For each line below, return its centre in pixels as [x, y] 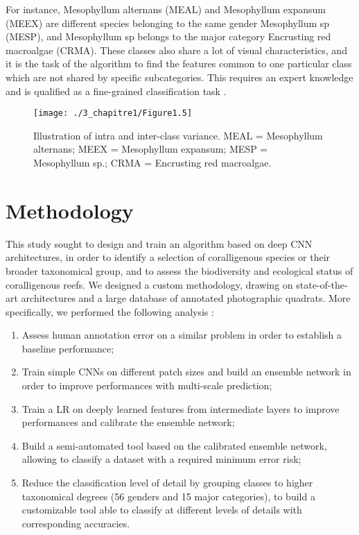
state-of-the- [322, 284]
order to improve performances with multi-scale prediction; [147, 385]
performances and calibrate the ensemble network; [128, 422]
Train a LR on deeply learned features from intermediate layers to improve [181, 408]
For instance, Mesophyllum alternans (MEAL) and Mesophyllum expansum [166, 9]
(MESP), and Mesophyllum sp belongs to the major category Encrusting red [168, 36]
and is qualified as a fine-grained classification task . [116, 91]
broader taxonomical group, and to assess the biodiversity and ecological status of [179, 270]
